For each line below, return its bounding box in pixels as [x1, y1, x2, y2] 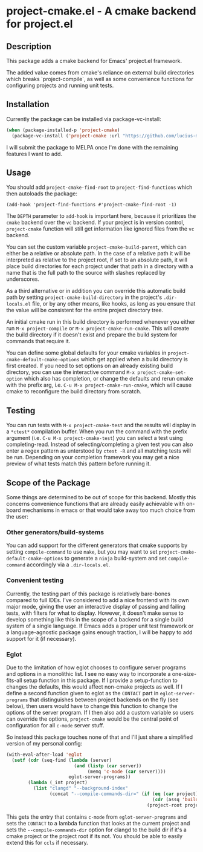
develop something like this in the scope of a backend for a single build [6, 615, 184, 623]
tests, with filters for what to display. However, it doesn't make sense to [6, 609, 184, 617]
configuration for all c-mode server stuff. [6, 721, 105, 729]
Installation [6, 99, 50, 110]
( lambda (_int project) [28, 779, 88, 786]
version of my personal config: [6, 739, 83, 747]
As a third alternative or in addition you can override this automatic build [6, 287, 186, 295]
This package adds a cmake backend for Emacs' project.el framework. [6, 57, 182, 64]
